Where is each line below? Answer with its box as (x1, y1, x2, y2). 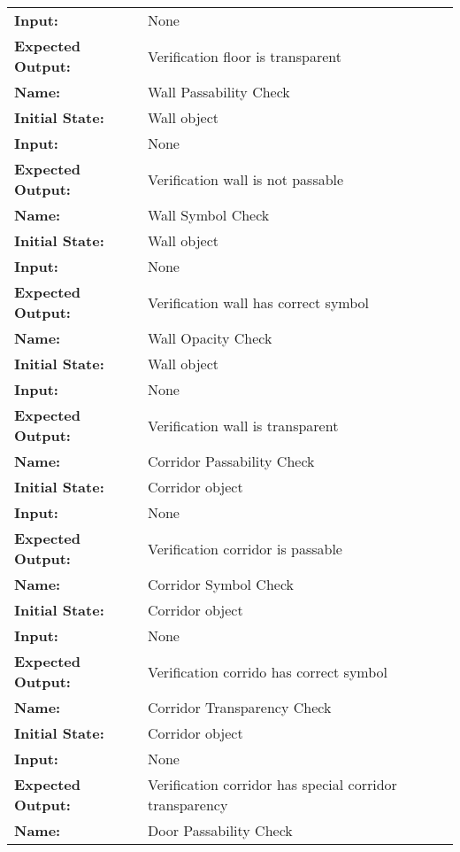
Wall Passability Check (147, 81, 290, 102)
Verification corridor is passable (147, 538, 342, 559)
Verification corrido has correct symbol (147, 661, 388, 682)
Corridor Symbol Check (147, 574, 294, 594)
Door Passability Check (147, 820, 293, 840)
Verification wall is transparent (147, 414, 339, 436)
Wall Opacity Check (147, 328, 272, 348)
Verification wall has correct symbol (147, 291, 370, 313)
